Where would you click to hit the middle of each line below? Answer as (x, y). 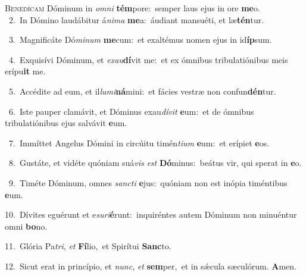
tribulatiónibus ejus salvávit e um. (66, 123)
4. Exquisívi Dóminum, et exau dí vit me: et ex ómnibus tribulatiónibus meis (148, 59)
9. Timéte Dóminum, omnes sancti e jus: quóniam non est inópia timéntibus (148, 182)
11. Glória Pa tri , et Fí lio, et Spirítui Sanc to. (88, 246)
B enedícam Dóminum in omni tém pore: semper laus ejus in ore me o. (132, 8)
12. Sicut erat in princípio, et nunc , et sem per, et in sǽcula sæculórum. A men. (151, 266)
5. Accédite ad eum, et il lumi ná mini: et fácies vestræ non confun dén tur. (142, 91)
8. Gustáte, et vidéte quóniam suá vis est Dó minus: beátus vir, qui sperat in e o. (155, 163)
